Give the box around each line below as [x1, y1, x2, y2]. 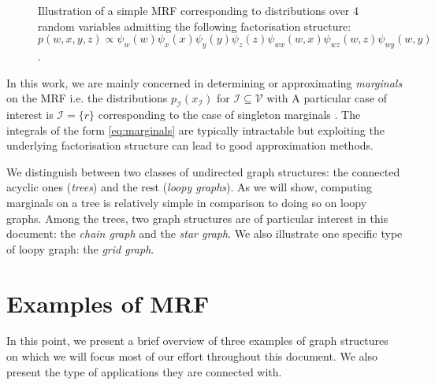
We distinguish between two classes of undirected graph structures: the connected [6, 163, 400, 180]
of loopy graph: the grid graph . [6, 240, 154, 257]
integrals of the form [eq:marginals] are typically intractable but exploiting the [6, 121, 385, 138]
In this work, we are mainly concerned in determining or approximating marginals [6, 74, 403, 91]
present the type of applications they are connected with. [6, 363, 282, 379]
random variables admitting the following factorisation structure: [38, 17, 351, 34]
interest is [6, 106, 54, 122]
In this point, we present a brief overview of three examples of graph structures [6, 332, 389, 349]
